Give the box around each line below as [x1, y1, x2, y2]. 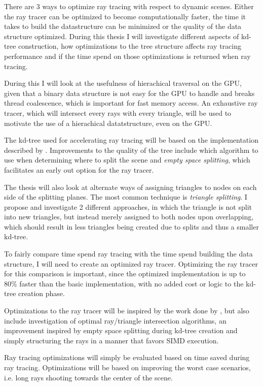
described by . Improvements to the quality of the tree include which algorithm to [4, 144, 258, 155]
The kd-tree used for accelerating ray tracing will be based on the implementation [4, 135, 258, 145]
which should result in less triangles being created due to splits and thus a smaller [4, 221, 259, 232]
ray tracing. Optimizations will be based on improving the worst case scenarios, [4, 362, 251, 372]
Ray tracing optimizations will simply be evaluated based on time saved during [4, 352, 250, 363]
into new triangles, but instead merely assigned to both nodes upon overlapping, [4, 211, 254, 222]
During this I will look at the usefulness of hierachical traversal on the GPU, [4, 78, 242, 88]
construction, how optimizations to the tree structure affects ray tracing [18, 41, 241, 51]
